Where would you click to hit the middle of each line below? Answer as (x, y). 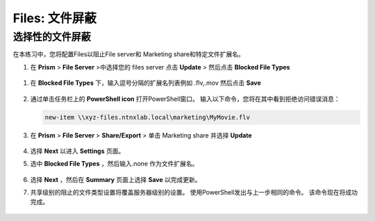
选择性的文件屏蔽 (52, 37)
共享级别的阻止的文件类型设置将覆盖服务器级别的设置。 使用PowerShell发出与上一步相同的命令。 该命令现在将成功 (194, 193)
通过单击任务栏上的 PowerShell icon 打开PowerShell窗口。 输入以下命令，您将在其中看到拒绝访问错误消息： (185, 99)
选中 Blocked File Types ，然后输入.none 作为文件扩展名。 (114, 164)
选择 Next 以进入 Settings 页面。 (77, 151)
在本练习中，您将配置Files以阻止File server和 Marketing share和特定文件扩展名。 (128, 54)
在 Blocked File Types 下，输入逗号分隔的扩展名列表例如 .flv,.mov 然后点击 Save (146, 83)
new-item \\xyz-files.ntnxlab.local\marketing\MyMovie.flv (147, 117)
